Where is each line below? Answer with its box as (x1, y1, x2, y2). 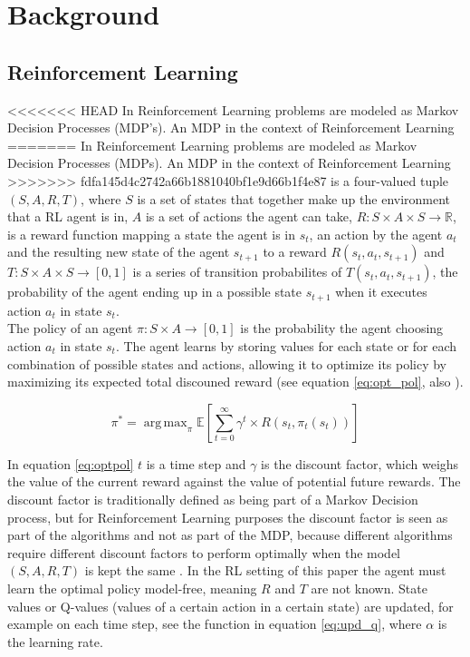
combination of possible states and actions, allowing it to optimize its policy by (7, 354, 447, 373)
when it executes (335, 282, 427, 301)
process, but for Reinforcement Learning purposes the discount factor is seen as (7, 507, 448, 526)
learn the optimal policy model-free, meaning (7, 578, 257, 597)
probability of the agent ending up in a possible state (7, 282, 302, 301)
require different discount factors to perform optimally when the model (7, 543, 401, 562)
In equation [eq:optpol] (7, 454, 134, 473)
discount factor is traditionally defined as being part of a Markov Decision (7, 489, 418, 508)
